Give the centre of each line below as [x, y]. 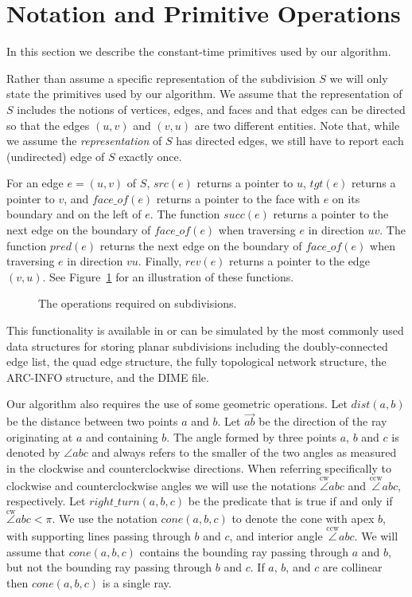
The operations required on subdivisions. [138, 303]
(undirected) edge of [56, 156]
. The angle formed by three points [251, 436]
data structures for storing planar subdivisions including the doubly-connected [197, 346]
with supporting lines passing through [99, 536]
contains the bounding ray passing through [244, 551]
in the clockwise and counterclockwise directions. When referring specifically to [199, 468]
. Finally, [160, 261]
